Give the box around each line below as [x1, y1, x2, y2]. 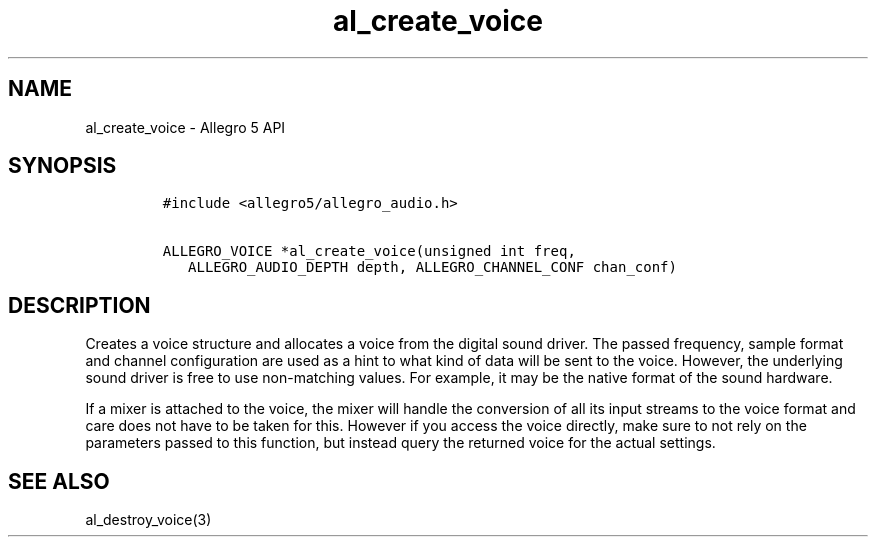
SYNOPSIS [8, 153, 117, 179]
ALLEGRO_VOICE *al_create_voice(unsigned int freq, [162, 243, 576, 260]
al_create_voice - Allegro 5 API [85, 118, 286, 136]
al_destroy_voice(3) [85, 511, 212, 529]
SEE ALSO [8, 468, 110, 494]
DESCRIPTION [8, 292, 151, 318]
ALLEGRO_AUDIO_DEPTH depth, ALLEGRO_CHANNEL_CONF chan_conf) [188, 259, 677, 276]
